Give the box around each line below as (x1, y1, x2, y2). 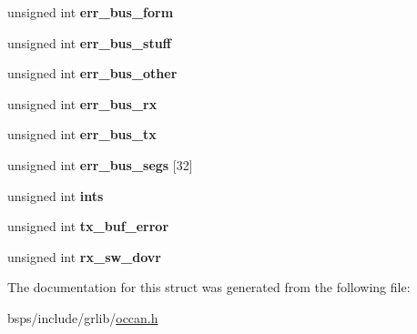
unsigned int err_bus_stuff (7, 33, 172, 52)
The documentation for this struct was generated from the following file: (7, 278, 411, 297)
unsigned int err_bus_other (7, 64, 178, 83)
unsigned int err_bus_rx (7, 94, 158, 113)
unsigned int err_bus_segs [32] (7, 155, 193, 174)
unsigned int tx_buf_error (7, 217, 169, 236)
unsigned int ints (7, 186, 104, 205)
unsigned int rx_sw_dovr (7, 247, 161, 266)
